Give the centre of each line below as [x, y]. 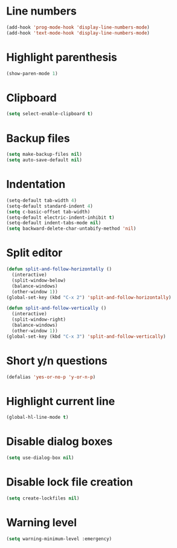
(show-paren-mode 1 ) [32, 73]
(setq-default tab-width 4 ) [42, 200]
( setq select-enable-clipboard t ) [50, 114]
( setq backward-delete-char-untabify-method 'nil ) [71, 229]
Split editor [34, 253]
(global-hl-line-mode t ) [37, 417]
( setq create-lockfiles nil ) [43, 498]
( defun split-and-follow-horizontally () [59, 269]
